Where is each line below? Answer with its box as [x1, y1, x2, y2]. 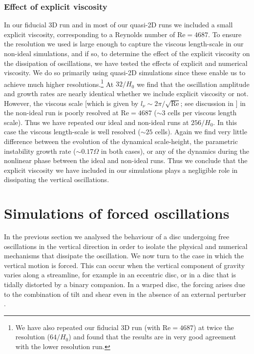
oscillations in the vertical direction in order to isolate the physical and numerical [4, 241, 248, 251]
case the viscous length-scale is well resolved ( [4, 126, 141, 137]
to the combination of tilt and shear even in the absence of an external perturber [4, 289, 246, 299]
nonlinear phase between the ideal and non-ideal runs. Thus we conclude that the [4, 155, 248, 166]
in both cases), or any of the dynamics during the [101, 146, 250, 156]
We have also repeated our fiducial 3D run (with [15, 322, 161, 332]
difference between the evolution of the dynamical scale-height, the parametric [4, 136, 238, 146]
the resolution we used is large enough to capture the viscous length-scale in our [4, 39, 244, 49]
